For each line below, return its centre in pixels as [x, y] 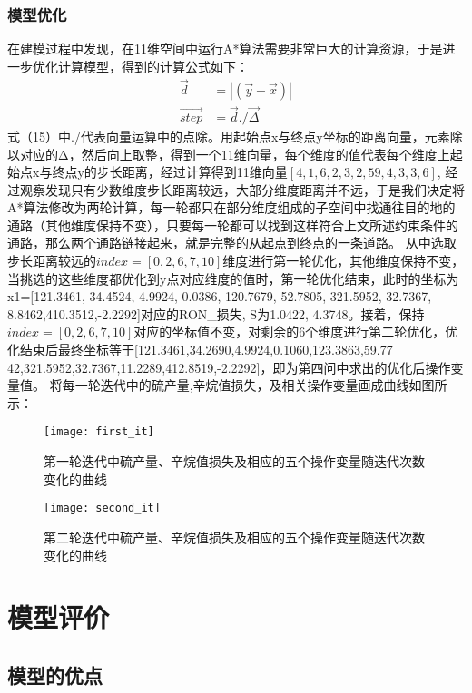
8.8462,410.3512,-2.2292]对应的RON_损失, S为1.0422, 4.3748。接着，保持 [216, 313]
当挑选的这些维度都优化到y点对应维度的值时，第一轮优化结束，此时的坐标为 [233, 278]
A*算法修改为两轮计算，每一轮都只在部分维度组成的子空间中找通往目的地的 [231, 207]
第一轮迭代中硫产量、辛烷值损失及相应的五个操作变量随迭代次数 [234, 461]
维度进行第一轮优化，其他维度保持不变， [344, 261]
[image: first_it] [99, 432]
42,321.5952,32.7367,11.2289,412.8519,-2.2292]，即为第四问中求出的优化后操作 [229, 367]
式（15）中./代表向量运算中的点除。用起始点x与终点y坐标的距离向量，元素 [229, 136]
